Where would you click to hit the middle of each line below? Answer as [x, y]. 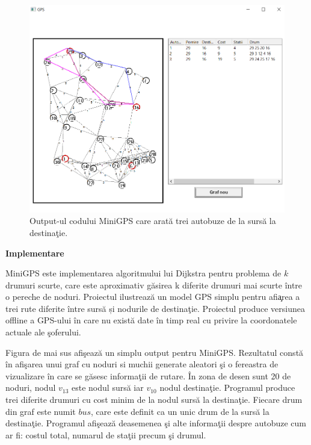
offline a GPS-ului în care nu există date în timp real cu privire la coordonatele [151, 320]
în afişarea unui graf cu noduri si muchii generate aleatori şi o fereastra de [142, 364]
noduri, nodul [31, 387]
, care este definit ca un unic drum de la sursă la [180, 411]
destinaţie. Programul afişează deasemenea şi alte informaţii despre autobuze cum [156, 423]
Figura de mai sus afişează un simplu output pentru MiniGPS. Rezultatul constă [155, 352]
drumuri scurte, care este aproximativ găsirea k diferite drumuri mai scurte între [154, 285]
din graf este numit [41, 411]
